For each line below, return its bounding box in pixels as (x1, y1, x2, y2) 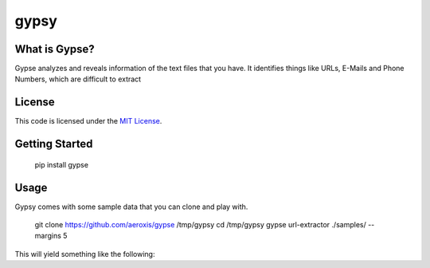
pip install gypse (34, 160, 89, 169)
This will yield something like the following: (14, 249, 155, 258)
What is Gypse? (14, 42, 95, 56)
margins (34, 231, 61, 241)
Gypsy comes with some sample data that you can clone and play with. (14, 202, 248, 211)
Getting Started (14, 137, 93, 151)
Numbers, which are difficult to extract (14, 74, 142, 84)
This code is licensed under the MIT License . (14, 116, 162, 126)
